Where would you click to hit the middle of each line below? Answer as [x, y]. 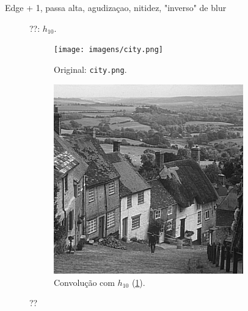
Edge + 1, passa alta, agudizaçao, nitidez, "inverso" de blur [116, 7]
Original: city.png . [90, 69]
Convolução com [84, 282]
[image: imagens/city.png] [108, 50]
